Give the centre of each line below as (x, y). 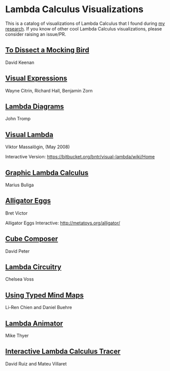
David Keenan (20, 62)
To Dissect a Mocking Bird (47, 50)
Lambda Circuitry (33, 267)
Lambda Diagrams (35, 106)
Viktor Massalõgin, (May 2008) (38, 147)
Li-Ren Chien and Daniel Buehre (39, 308)
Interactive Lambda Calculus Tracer (63, 351)
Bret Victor (16, 213)
